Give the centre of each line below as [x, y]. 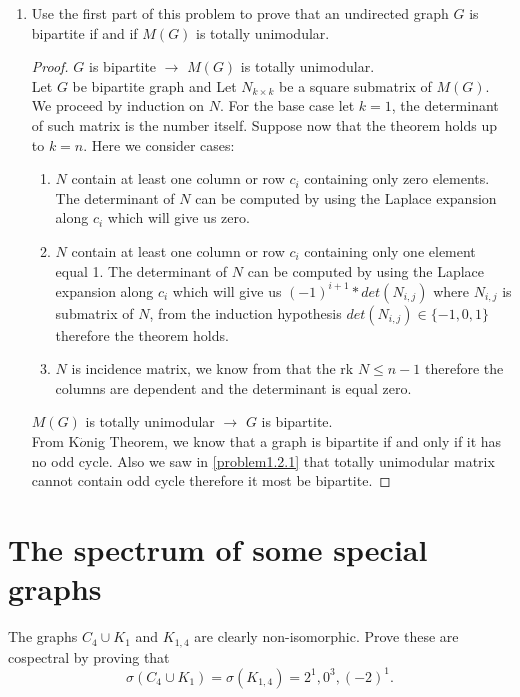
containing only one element [390, 250]
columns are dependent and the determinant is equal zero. [233, 387]
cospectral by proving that [89, 656]
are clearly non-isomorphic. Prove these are [326, 636]
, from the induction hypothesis [245, 312]
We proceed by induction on [118, 105]
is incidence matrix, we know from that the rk [212, 368]
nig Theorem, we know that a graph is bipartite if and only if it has [294, 441]
